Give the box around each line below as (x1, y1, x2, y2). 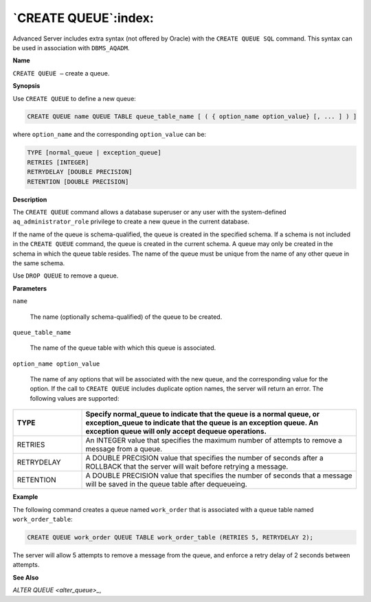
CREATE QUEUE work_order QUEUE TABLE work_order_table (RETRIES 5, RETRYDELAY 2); (27, 533, 314, 542)
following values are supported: (30, 394, 120, 402)
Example (12, 493, 38, 501)
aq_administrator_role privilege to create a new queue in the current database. (12, 217, 250, 226)
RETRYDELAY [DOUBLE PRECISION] (27, 168, 133, 176)
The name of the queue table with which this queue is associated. (30, 344, 216, 352)
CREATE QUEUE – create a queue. (12, 69, 110, 77)
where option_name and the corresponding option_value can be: (12, 131, 206, 139)
